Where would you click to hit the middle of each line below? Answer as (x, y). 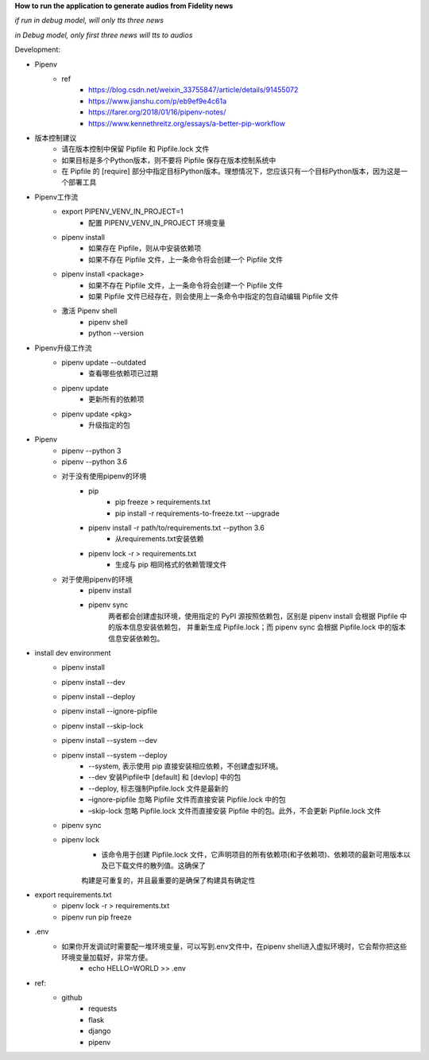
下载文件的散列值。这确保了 (160, 865)
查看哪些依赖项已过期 (123, 373)
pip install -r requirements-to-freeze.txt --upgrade (197, 513)
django (100, 1031)
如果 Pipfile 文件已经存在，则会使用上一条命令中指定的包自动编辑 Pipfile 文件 (214, 296)
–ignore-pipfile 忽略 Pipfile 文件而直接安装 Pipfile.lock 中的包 (187, 799)
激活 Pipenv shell (89, 311)
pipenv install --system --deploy (114, 755)
